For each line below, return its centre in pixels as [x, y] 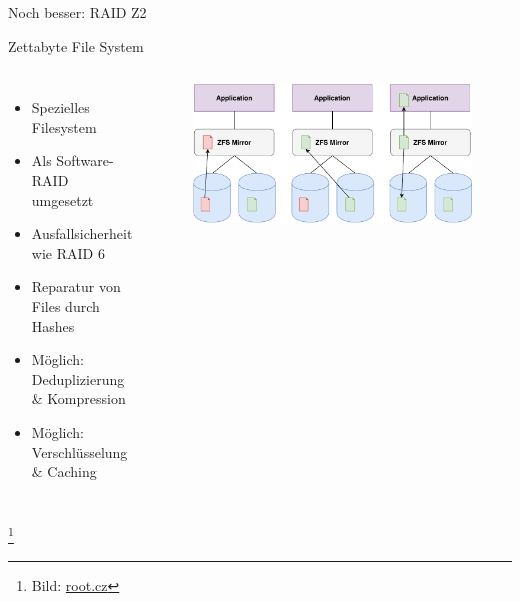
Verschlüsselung [79, 451]
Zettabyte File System [76, 45]
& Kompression [78, 398]
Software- [85, 160]
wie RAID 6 [68, 252]
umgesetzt [62, 199]
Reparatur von [76, 286]
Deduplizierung [78, 378]
